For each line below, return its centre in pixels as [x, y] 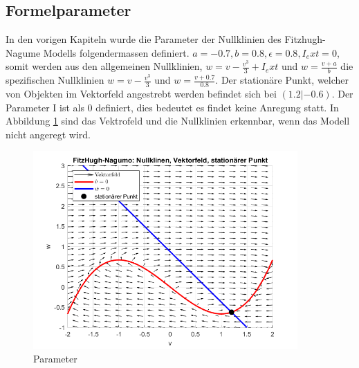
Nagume [23, 52]
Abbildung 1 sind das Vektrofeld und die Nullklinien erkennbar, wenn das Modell [178, 121]
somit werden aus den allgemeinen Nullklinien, [104, 66]
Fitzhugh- [305, 39]
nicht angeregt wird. [48, 134]
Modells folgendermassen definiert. [116, 52]
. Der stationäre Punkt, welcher [282, 80]
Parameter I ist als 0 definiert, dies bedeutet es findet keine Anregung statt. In [172, 107]
